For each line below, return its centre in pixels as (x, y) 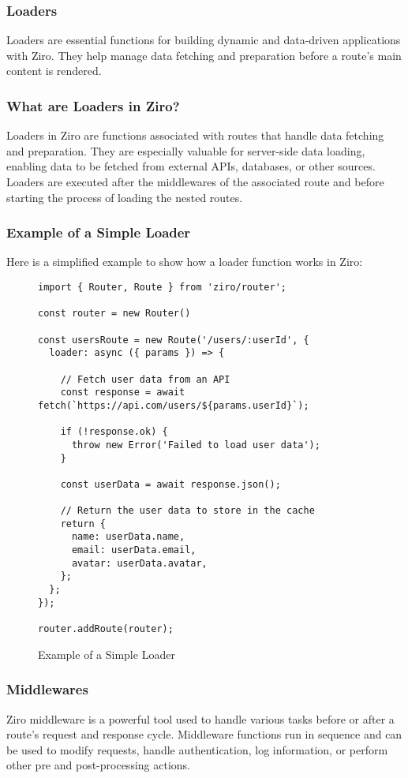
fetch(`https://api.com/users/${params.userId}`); (174, 405)
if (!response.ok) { (114, 432)
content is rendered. (54, 71)
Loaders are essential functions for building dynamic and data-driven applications (204, 40)
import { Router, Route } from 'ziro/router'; (162, 287)
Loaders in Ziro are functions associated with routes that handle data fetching (195, 135)
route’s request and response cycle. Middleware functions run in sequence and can (204, 734)
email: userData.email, (134, 550)
